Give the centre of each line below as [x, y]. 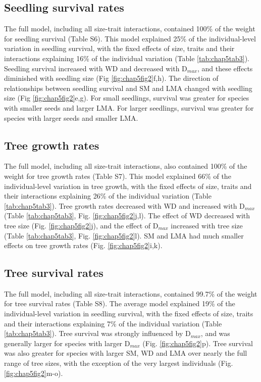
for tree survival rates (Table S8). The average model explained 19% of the [120, 303]
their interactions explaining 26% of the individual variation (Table [108, 196]
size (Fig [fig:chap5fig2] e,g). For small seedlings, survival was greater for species [127, 98]
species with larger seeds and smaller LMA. [71, 117]
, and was [215, 333]
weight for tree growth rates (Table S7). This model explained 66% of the [118, 176]
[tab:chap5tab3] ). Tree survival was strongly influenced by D [97, 333]
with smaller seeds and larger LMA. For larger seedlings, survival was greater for [129, 107]
